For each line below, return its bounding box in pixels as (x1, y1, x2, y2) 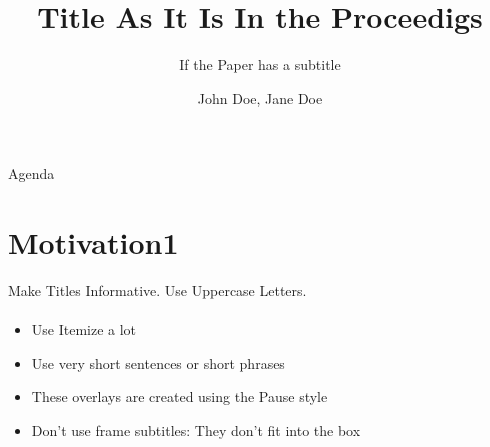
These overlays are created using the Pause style (31, 386, 328, 407)
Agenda (8, 163, 55, 184)
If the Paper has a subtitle (179, 54, 341, 75)
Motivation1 (8, 222, 179, 263)
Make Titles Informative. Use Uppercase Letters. (8, 280, 307, 301)
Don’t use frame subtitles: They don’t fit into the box (31, 420, 361, 440)
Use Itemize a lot (31, 319, 137, 340)
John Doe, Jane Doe (197, 87, 323, 108)
